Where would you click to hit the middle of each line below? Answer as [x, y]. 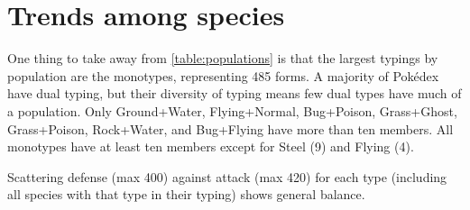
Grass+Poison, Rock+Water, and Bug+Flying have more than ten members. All [230, 128]
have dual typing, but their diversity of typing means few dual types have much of [235, 93]
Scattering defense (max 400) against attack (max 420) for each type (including [227, 176]
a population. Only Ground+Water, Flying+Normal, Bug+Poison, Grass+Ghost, [232, 110]
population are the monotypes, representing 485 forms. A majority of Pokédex [223, 75]
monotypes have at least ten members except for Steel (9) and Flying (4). [211, 146]
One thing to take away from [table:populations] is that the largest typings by [223, 58]
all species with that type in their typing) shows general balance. [186, 194]
